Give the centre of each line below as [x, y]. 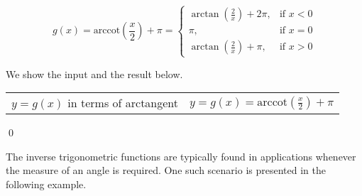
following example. [46, 184]
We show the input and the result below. [94, 73]
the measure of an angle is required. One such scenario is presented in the [166, 170]
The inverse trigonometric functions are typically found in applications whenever [181, 156]
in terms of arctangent [123, 103]
